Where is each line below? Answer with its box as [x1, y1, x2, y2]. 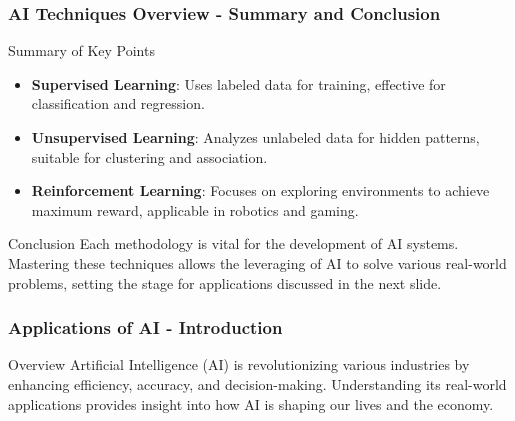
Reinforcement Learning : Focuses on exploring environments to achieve [31, 180, 490, 201]
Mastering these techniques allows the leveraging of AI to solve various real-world [8, 252, 507, 273]
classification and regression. [31, 93, 205, 114]
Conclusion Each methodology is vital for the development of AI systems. [8, 233, 459, 254]
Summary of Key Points [8, 40, 155, 61]
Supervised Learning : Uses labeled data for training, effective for [31, 73, 446, 94]
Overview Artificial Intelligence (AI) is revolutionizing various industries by [8, 354, 470, 375]
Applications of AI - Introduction [8, 315, 283, 340]
